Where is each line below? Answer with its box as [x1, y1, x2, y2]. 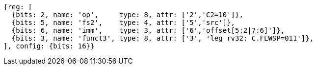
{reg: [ [3, 3, 33, 11]
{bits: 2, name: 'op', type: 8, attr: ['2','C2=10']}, [11, 11, 243, 19]
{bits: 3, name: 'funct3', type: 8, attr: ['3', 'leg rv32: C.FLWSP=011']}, [11, 34, 314, 42]
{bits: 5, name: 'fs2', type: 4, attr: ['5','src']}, [11, 19, 236, 26]
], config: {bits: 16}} [3, 42, 95, 50]
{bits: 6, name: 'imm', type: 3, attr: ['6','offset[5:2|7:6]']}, [11, 26, 285, 34]
